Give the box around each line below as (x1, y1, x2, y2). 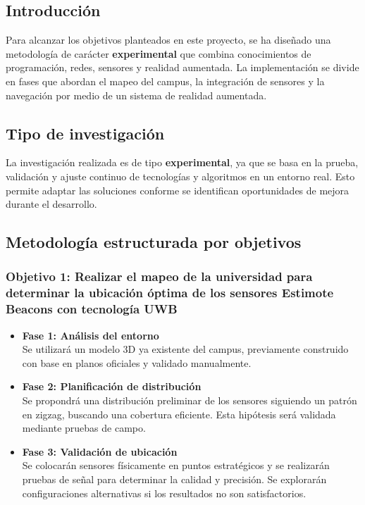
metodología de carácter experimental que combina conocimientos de (6, 46, 311, 61)
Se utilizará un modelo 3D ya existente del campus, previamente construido (22, 342, 349, 356)
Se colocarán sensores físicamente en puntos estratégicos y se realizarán (22, 458, 330, 473)
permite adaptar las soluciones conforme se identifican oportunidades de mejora (6, 182, 349, 197)
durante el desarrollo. (6, 197, 97, 211)
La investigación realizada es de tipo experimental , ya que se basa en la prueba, (6, 155, 359, 170)
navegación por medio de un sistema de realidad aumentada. (6, 87, 267, 102)
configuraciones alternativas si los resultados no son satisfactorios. (22, 485, 307, 500)
